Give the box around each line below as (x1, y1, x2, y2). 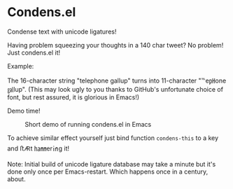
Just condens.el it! (7, 48, 61, 57)
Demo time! (7, 106, 41, 115)
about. (7, 174, 26, 183)
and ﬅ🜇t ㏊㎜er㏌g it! (7, 144, 70, 153)
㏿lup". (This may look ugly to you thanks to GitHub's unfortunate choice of (7, 85, 224, 93)
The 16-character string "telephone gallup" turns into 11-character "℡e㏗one (7, 76, 227, 85)
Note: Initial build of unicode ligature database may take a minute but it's (7, 160, 216, 168)
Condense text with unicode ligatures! (7, 27, 117, 36)
